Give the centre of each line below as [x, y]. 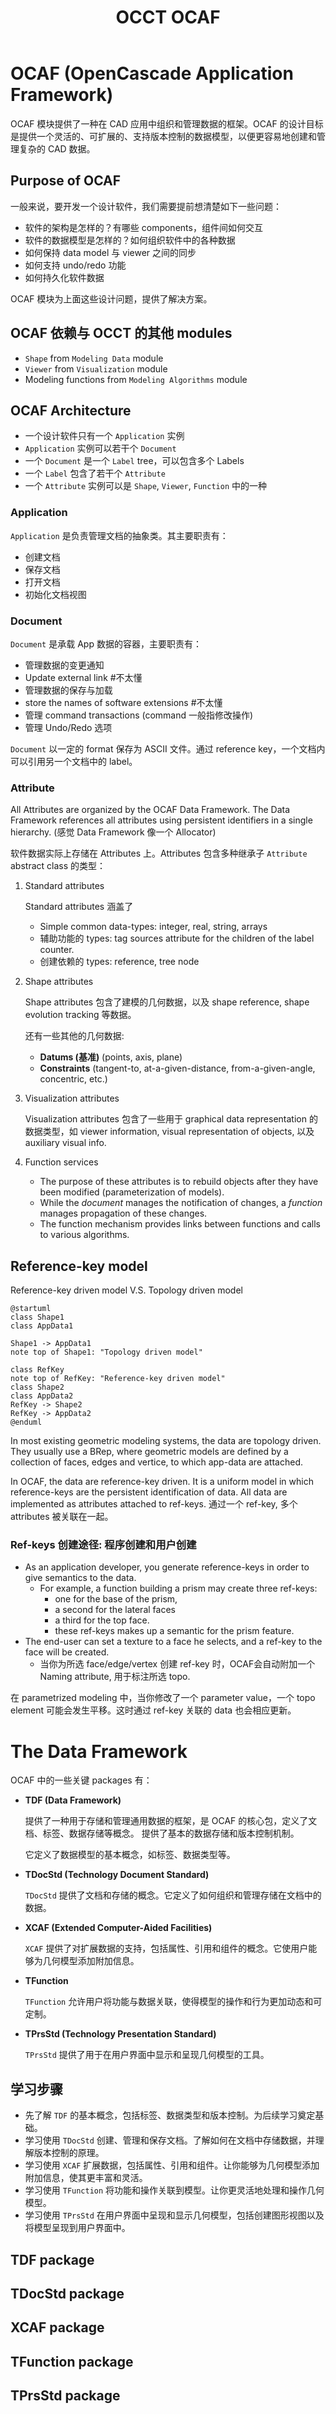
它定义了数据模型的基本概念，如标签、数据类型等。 [130, 1855]
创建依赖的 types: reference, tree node [119, 962]
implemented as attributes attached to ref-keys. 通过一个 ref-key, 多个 [154, 1504]
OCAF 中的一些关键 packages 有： [81, 1780]
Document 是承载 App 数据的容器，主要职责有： [106, 643]
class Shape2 [37, 1387]
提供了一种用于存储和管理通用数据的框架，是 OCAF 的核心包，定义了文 [171, 1821]
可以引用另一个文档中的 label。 [74, 761]
